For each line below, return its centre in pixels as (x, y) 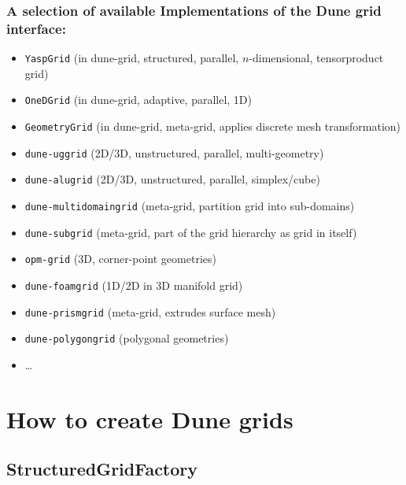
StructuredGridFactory (102, 469)
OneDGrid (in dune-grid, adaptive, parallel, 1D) (138, 100)
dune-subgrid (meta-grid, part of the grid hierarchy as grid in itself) (191, 232)
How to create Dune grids (150, 418)
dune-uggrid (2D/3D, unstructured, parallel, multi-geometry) (174, 152)
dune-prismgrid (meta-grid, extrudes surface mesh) (150, 311)
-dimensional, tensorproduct (316, 58)
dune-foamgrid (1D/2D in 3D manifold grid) (134, 285)
